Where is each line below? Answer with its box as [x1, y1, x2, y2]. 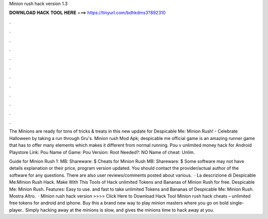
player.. [9, 207, 24, 213]
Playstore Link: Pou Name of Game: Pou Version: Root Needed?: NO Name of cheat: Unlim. [9, 149, 195, 155]
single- [229, 200, 244, 206]
